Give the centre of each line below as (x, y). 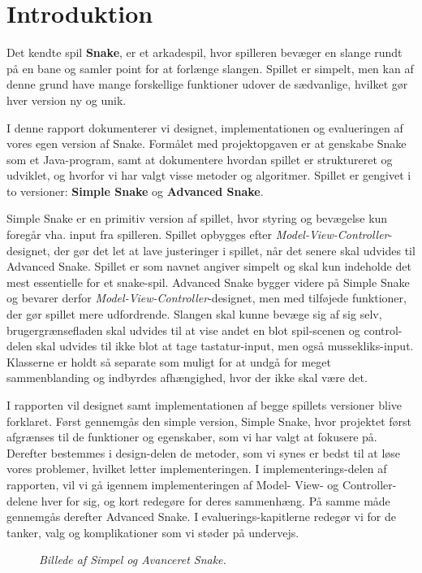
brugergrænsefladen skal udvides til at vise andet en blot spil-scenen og (183, 330)
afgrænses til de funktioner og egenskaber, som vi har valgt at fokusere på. (192, 437)
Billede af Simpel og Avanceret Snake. (133, 560)
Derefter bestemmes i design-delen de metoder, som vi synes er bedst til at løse (204, 452)
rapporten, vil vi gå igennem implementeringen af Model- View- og (173, 484)
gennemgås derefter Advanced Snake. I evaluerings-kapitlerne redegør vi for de (201, 517)
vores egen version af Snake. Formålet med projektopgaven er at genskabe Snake (207, 143)
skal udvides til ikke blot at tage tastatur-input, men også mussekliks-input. (225, 346)
